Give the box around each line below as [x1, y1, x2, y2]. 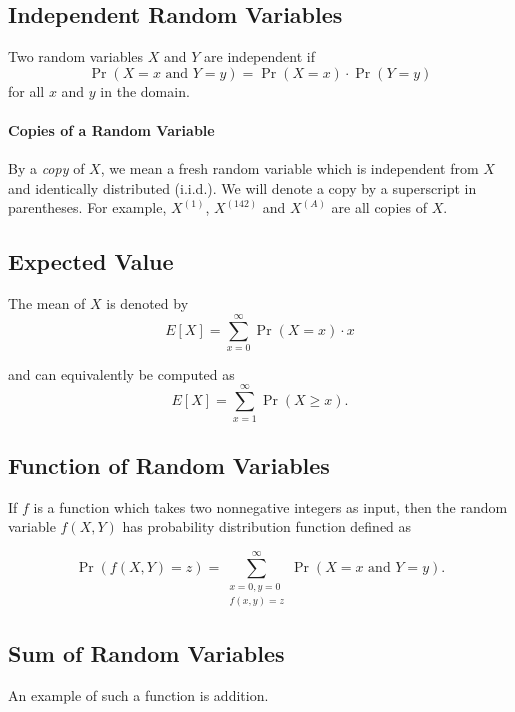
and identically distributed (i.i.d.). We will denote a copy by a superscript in [8, 177, 477, 198]
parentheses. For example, [8, 197, 167, 218]
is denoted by [106, 293, 189, 314]
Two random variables [8, 46, 144, 67]
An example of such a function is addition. [8, 684, 269, 705]
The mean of [8, 293, 86, 314]
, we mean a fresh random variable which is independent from [100, 158, 479, 179]
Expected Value [8, 246, 174, 277]
